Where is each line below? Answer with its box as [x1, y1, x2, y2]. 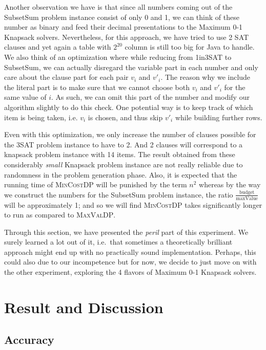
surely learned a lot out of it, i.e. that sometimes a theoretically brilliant [4, 236, 233, 247]
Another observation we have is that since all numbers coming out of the [4, 2, 233, 12]
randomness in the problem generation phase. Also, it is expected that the [4, 169, 237, 180]
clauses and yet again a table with [4, 41, 111, 52]
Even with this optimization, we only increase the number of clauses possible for [4, 129, 256, 140]
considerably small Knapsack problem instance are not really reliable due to [4, 159, 243, 169]
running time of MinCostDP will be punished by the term [4, 179, 187, 190]
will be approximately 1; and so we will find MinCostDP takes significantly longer [4, 199, 262, 210]
